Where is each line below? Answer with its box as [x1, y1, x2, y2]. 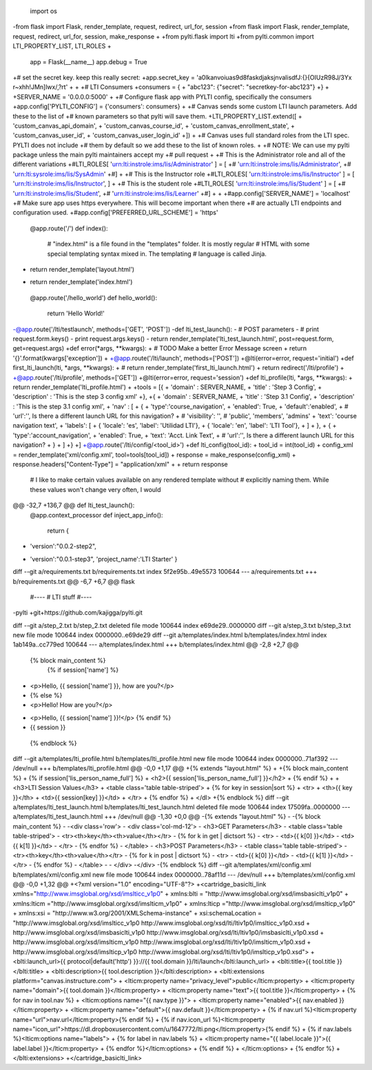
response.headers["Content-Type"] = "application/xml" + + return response [12, 460, 228, 468]
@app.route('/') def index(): [30, 224, 108, 232]
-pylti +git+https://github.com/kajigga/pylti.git [12, 608, 143, 617]
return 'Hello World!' [47, 309, 105, 317]
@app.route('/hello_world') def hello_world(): [30, 293, 158, 301]
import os [30, 7, 58, 15]
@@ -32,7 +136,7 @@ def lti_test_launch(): [12, 501, 135, 510]
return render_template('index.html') [30, 278, 133, 286]
